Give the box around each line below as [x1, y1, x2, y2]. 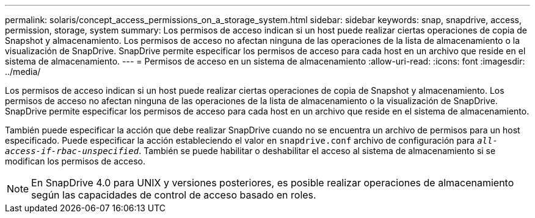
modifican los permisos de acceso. [5, 156, 146, 166]
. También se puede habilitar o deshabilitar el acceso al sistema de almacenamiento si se [139, 146, 496, 156]
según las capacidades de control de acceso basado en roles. [31, 189, 316, 201]
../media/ [5, 66, 41, 77]
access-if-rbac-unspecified [5, 146, 139, 156]
